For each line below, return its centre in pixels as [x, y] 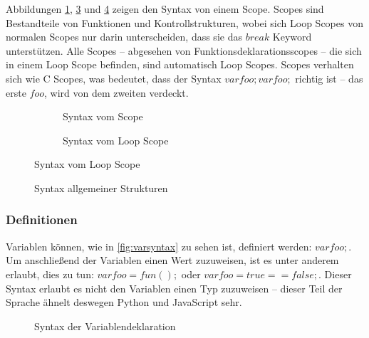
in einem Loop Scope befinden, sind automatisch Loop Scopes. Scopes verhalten [180, 64]
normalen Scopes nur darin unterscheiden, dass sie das [124, 37]
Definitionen [42, 220]
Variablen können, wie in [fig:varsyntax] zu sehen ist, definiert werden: [159, 246]
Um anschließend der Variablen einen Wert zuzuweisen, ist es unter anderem [172, 260]
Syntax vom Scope [103, 116]
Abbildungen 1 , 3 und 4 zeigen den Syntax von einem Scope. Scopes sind [165, 9]
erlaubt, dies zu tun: [50, 274]
